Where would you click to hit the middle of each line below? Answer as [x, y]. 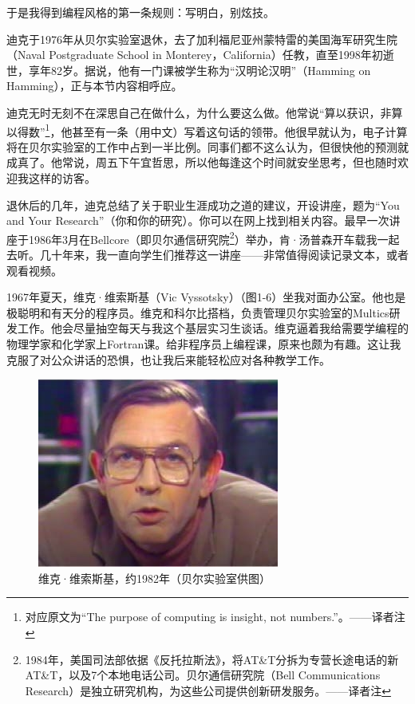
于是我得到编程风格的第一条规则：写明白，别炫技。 [140, 12]
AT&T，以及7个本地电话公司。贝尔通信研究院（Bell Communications [203, 675]
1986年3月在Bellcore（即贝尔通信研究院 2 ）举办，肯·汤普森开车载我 [203, 238]
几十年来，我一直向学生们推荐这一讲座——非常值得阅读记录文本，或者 [224, 255]
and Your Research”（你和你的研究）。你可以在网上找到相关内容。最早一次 [198, 220]
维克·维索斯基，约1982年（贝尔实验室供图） [154, 578]
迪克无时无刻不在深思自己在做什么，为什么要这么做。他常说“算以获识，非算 [205, 112]
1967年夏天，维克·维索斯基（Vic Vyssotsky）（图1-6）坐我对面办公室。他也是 [206, 297]
